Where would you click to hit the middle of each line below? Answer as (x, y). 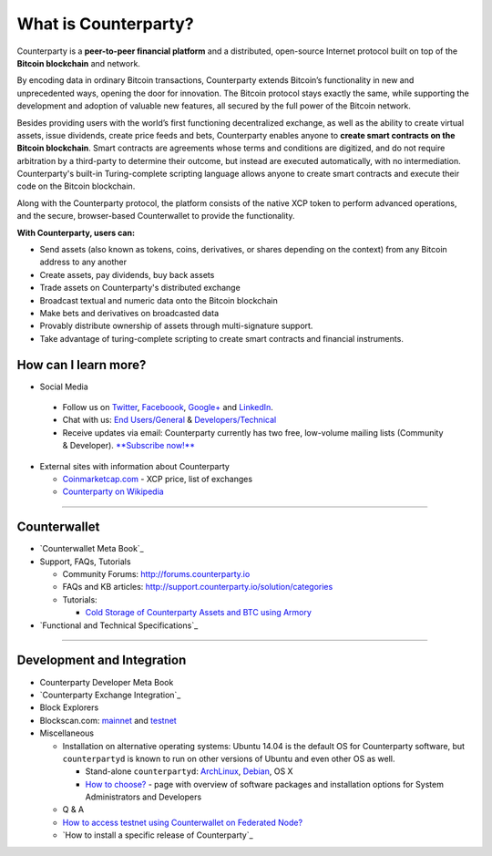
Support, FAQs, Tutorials (85, 562)
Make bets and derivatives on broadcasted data (129, 313)
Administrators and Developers (143, 797)
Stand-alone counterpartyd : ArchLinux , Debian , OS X (189, 771)
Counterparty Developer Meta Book (107, 682)
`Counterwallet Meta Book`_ (92, 549)
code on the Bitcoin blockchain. (76, 186)
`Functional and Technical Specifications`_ (119, 625)
